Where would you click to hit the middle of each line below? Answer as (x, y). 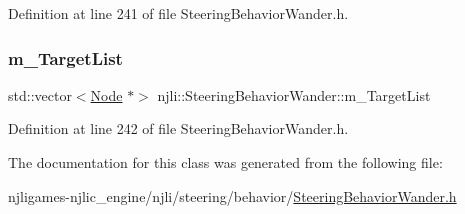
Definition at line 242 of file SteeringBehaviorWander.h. (178, 128)
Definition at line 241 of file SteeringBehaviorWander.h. (178, 13)
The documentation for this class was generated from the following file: (225, 162)
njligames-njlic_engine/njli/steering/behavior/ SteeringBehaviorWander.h (232, 195)
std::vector (40, 94)
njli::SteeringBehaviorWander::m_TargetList (294, 94)
